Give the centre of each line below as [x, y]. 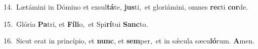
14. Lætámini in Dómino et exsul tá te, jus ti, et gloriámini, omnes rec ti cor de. [126, 7]
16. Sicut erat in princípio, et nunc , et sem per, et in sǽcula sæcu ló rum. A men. [129, 41]
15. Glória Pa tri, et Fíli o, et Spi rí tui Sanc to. [76, 23]
